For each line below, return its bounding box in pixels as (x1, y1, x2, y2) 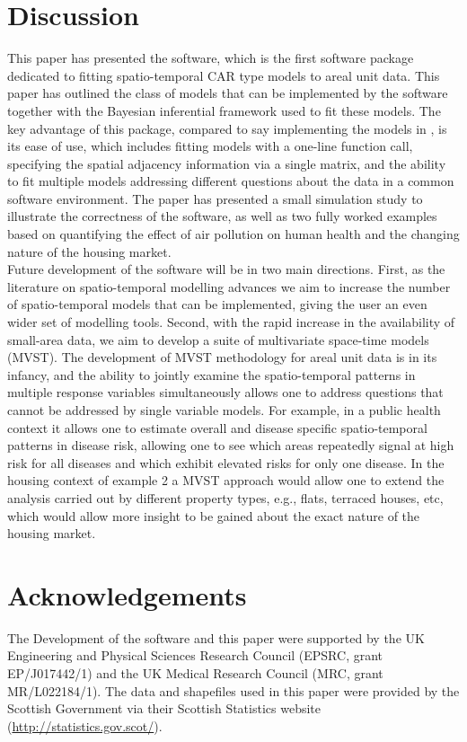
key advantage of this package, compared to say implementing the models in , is (7, 119, 447, 137)
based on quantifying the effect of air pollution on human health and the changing (7, 225, 460, 243)
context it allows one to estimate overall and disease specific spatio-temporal (7, 418, 427, 437)
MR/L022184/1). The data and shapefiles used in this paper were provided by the (7, 681, 460, 700)
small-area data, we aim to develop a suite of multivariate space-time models (7, 330, 429, 349)
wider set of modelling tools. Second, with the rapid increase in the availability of (7, 313, 455, 331)
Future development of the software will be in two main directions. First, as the (7, 260, 445, 278)
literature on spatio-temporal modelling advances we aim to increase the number (7, 277, 451, 296)
